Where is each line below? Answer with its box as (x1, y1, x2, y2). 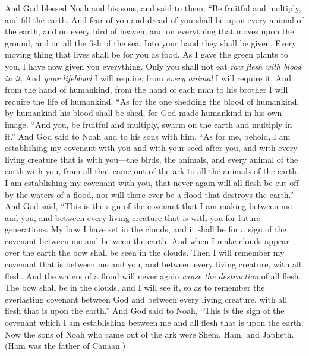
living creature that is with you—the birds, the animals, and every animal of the (5, 153, 298, 165)
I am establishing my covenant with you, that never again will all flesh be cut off (5, 176, 299, 188)
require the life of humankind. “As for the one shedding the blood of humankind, (5, 94, 299, 107)
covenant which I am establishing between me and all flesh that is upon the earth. (5, 316, 304, 329)
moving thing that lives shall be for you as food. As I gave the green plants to (5, 48, 288, 61)
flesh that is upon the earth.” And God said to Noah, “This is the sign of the (5, 304, 285, 317)
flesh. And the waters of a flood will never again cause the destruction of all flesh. (5, 269, 301, 282)
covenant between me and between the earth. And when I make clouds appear (5, 234, 289, 247)
